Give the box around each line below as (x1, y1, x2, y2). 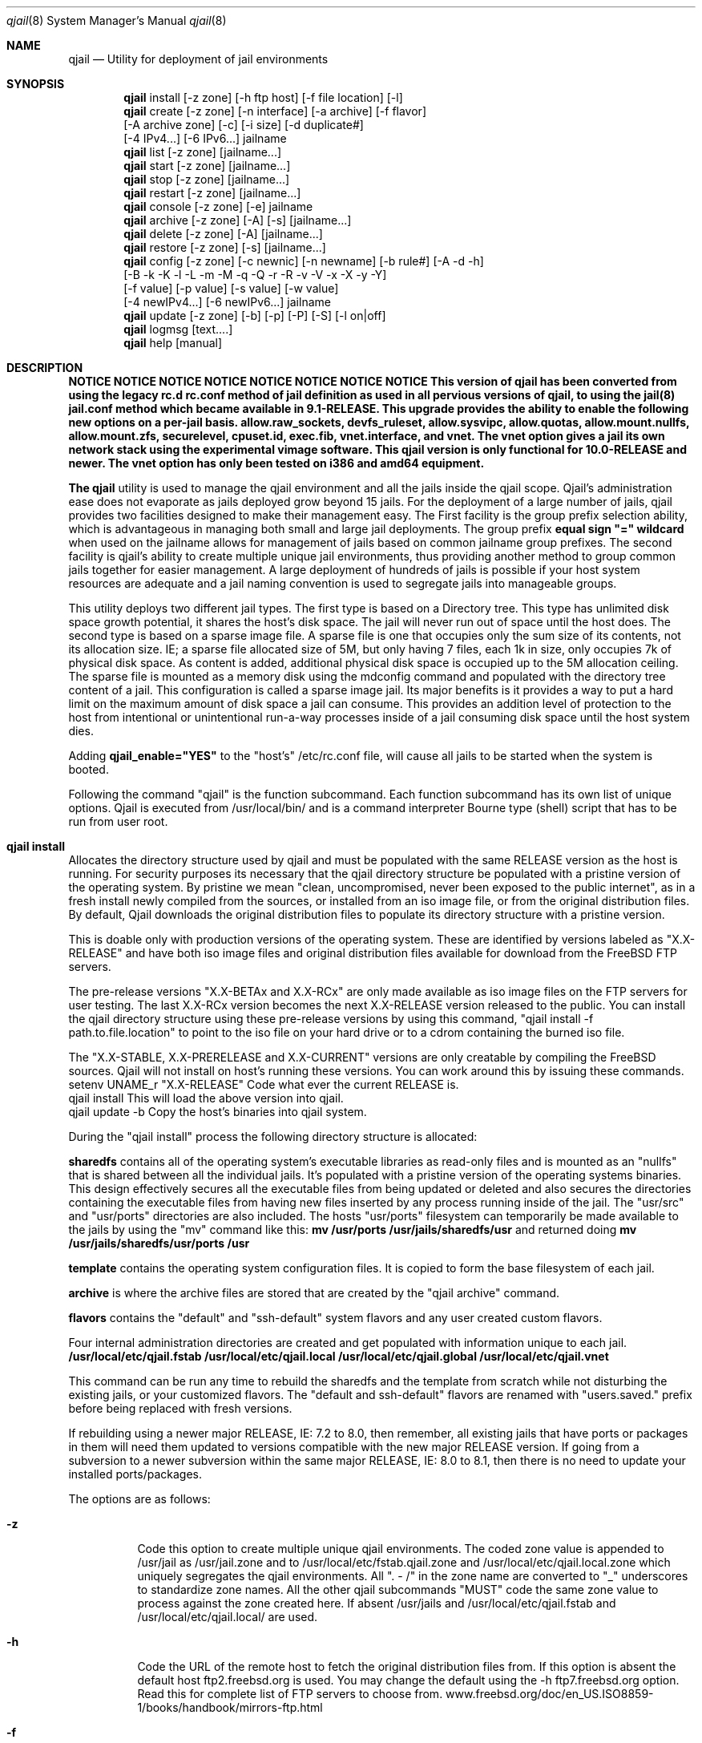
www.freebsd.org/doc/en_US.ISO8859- (446, 1687, 654, 1701)
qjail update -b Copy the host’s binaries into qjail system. (68, 1105, 367, 1118)
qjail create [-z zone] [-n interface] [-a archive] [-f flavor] (123, 104, 426, 118)
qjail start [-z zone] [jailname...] (123, 159, 291, 172)
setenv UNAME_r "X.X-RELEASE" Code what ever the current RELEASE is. (68, 1078, 459, 1091)
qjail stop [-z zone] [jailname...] (123, 172, 290, 186)
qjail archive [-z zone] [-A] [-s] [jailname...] (123, 213, 352, 227)
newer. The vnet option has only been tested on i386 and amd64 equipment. (68, 456, 485, 470)
